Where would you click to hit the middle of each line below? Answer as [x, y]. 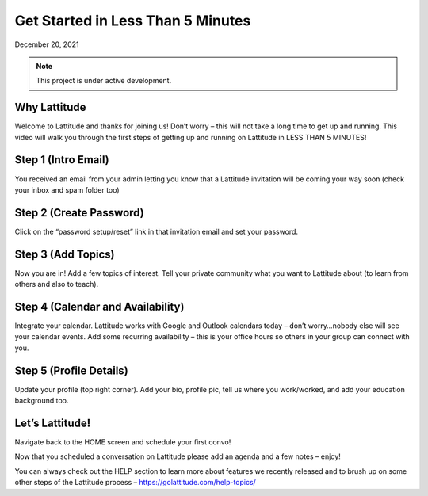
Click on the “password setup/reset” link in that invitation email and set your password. [157, 231]
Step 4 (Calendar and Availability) [99, 306]
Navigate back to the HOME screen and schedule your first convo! [123, 442]
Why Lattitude [50, 107]
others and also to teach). [57, 284]
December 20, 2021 [47, 44]
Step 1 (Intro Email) [62, 160]
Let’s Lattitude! [53, 423]
